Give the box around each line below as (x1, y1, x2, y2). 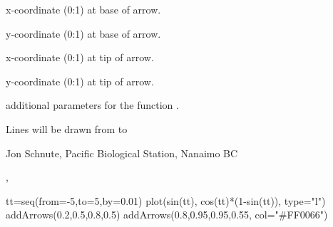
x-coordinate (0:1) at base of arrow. (6, 2, 161, 16)
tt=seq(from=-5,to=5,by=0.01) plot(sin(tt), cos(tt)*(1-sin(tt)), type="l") (6, 193, 326, 208)
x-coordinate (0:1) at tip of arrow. (6, 50, 154, 65)
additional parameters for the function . (6, 97, 179, 112)
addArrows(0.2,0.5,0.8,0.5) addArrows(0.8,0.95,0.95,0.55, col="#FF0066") (6, 207, 328, 222)
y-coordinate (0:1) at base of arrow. (6, 26, 161, 41)
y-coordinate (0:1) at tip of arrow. (6, 73, 154, 88)
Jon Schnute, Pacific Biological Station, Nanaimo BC (6, 145, 238, 160)
